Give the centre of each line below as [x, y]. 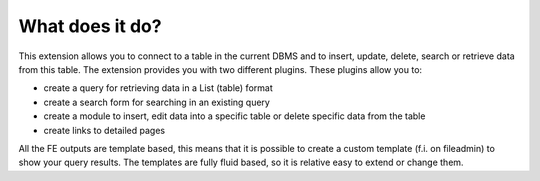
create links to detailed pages [104, 130]
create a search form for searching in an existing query [156, 102]
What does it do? [90, 26]
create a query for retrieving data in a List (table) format [158, 88]
